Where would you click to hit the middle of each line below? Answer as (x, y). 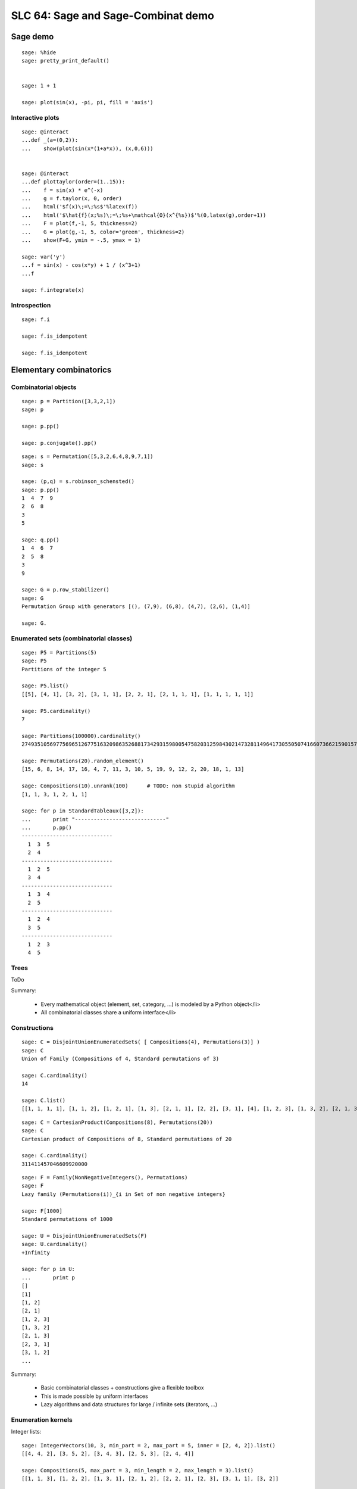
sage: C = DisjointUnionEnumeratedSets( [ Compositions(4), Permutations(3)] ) (141, 1042)
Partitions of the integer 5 (64, 669)
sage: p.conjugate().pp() (59, 443)
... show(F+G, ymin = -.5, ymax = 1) (81, 240)
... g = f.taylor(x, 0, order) (72, 198)
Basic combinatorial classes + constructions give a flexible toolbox (123, 1388)
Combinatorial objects (44, 387)
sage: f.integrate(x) (53, 290)
